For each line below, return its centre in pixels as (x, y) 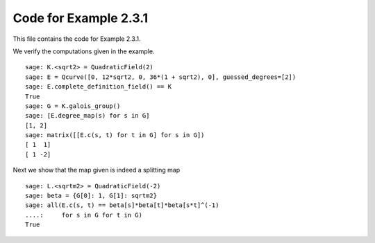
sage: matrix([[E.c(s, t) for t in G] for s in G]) (115, 135)
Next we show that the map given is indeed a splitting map (97, 170)
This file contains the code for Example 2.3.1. (77, 39)
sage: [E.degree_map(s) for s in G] (87, 116)
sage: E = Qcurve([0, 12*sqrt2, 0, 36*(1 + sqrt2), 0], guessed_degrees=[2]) (161, 77)
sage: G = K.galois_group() (73, 106)
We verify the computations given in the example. (84, 51)
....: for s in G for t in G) (84, 215)
